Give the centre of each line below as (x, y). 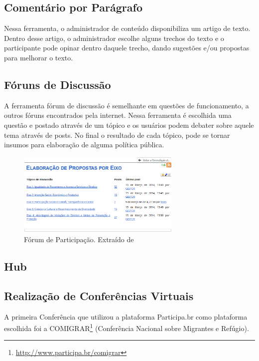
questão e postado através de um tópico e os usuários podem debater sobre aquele (129, 125)
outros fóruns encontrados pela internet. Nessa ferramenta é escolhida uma (118, 115)
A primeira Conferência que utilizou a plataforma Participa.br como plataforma (126, 316)
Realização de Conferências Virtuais (99, 295)
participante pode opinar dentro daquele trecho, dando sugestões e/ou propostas (127, 48)
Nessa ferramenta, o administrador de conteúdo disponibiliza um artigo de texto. (127, 28)
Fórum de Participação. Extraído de (79, 239)
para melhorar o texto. (39, 57)
